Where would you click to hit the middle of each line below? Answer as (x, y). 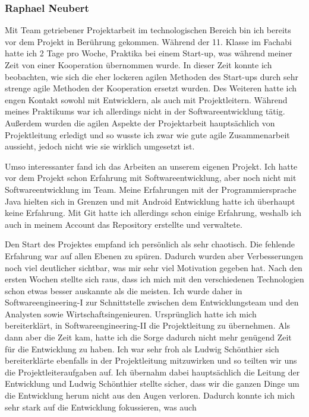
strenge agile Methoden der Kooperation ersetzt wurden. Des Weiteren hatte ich (151, 88)
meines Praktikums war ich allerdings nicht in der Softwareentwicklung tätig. (145, 111)
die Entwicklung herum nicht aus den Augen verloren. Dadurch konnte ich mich (150, 395)
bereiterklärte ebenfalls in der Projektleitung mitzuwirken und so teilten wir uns (151, 360)
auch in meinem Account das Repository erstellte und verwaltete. (124, 224)
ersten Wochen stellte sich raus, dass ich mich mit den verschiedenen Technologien (154, 279)
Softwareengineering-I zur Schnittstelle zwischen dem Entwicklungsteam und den (152, 302)
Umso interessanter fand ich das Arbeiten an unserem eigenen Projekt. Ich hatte (151, 166)
